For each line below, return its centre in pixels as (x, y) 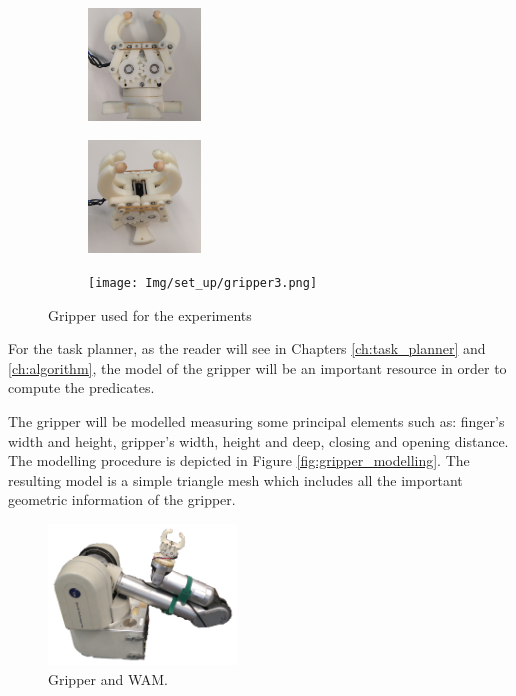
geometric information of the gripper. (122, 499)
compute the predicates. (81, 387)
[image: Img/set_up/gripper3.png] (203, 282)
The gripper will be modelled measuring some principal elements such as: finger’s (256, 420)
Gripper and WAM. (108, 678)
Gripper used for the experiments (150, 314)
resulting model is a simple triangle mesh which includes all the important (235, 479)
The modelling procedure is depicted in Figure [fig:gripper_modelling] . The (239, 460)
